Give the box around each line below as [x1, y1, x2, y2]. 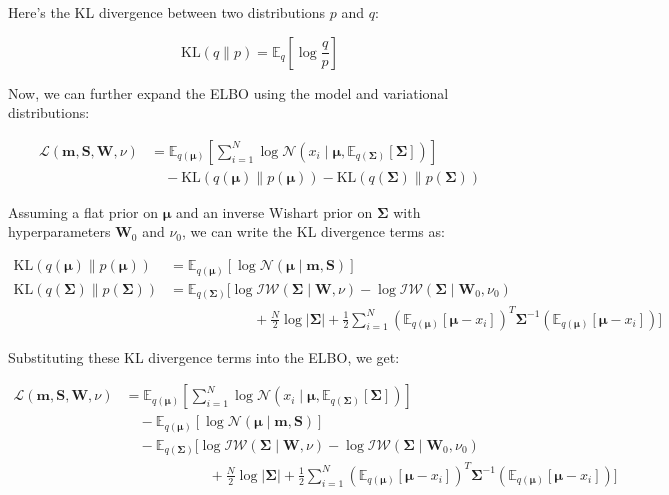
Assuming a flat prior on [8, 201, 158, 222]
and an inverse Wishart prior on [175, 201, 373, 222]
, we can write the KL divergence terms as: [182, 221, 445, 242]
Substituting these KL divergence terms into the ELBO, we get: [8, 346, 400, 367]
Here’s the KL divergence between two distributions [8, 2, 326, 22]
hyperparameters [8, 221, 111, 242]
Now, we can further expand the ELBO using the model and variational [8, 82, 449, 103]
